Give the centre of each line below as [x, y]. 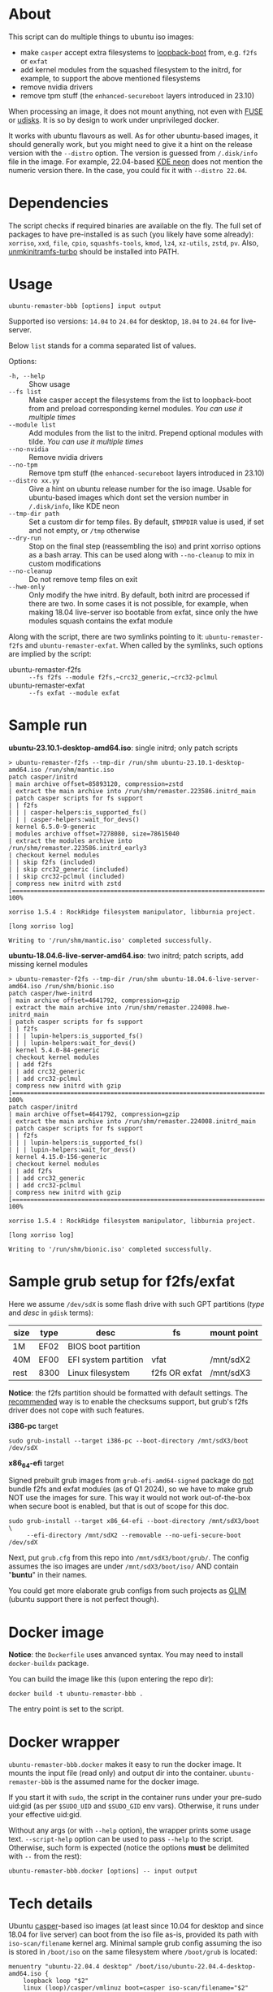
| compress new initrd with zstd [65, 883]
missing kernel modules [48, 964]
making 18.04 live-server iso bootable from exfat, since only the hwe [143, 612]
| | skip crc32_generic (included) [69, 869]
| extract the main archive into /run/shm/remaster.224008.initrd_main [132, 1121]
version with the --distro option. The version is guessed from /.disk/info [133, 153]
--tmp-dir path [34, 514]
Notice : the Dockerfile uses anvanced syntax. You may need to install [126, 1655]
